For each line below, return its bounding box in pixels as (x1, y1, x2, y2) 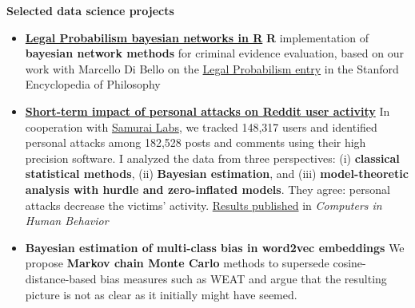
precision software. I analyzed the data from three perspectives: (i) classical (25, 149, 400, 166)
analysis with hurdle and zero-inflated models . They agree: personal (25, 180, 390, 197)
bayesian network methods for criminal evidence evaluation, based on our (25, 45, 404, 61)
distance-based (25, 270, 97, 286)
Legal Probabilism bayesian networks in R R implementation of (25, 29, 369, 45)
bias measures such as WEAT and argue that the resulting (100, 270, 387, 286)
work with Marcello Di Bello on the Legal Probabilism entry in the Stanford (25, 60, 399, 77)
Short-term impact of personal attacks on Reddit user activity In (25, 102, 390, 119)
